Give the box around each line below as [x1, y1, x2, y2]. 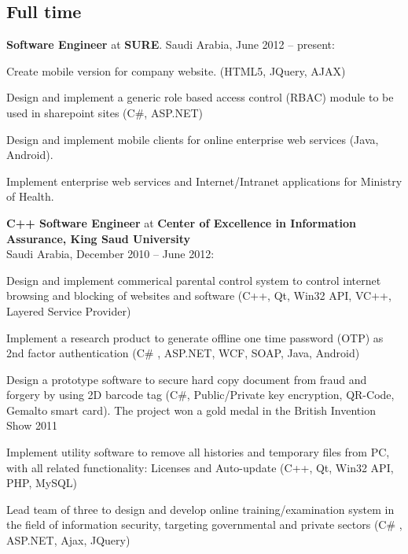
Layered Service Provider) [6, 302, 131, 319]
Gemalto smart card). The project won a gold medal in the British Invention [6, 401, 376, 418]
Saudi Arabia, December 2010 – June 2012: [6, 246, 215, 262]
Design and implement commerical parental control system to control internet [6, 271, 381, 288]
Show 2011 [6, 417, 57, 434]
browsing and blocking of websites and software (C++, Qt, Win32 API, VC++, [6, 287, 391, 304]
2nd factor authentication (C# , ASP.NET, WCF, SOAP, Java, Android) [6, 345, 360, 361]
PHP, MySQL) [6, 475, 78, 491]
